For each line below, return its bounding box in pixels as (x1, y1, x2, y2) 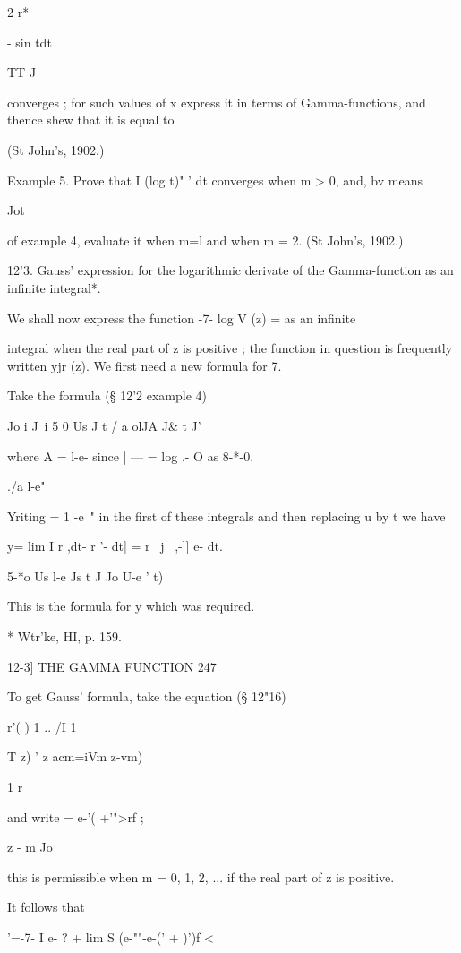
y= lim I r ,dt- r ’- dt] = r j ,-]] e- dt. (7, 537, 223, 555)
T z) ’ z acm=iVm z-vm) (7, 747, 143, 766)
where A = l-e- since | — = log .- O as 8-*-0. (7, 446, 254, 465)
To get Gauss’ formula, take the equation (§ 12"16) (7, 687, 286, 706)
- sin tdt (7, 32, 52, 51)
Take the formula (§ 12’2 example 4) (7, 386, 208, 405)
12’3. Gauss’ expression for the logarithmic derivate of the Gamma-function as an (7, 261, 454, 279)
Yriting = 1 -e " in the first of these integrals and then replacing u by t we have (7, 506, 446, 525)
